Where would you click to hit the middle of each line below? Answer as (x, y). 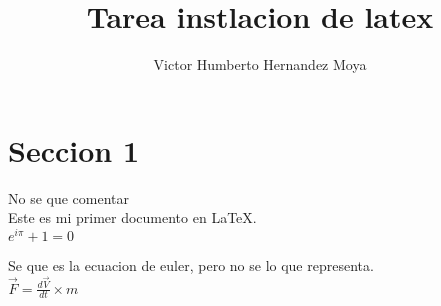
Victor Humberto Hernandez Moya (260, 64)
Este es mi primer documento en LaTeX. (132, 217)
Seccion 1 (74, 149)
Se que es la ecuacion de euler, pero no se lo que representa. (191, 264)
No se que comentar (69, 197)
